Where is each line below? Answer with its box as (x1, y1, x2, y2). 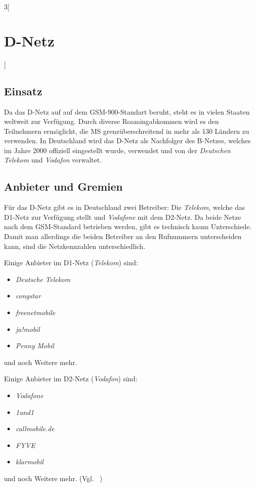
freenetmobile (15, 307, 55, 318)
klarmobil (15, 456, 43, 467)
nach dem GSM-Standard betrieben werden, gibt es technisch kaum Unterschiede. (4, 221, 252, 232)
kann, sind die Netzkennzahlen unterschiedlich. (4, 241, 146, 251)
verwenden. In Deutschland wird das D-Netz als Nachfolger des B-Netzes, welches (4, 135, 251, 146)
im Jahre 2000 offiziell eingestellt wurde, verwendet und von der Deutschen (4, 145, 231, 155)
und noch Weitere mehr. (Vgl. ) (4, 473, 103, 483)
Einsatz (4, 83, 42, 98)
